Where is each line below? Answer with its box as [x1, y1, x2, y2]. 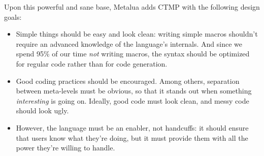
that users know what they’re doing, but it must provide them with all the [16, 132, 248, 143]
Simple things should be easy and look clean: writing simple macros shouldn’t [16, 28, 258, 39]
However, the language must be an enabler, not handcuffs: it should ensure [16, 122, 249, 133]
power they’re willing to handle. [16, 142, 115, 153]
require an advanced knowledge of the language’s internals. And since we [16, 38, 243, 49]
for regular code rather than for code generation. [16, 58, 168, 69]
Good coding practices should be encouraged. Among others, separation [16, 75, 240, 86]
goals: [4, 11, 22, 22]
